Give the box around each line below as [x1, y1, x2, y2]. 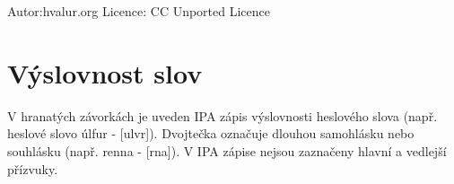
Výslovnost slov [7, 54, 203, 91]
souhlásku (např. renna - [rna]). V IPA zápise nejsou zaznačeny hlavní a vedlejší [7, 141, 447, 160]
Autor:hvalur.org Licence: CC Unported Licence [7, 2, 270, 20]
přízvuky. [7, 159, 58, 178]
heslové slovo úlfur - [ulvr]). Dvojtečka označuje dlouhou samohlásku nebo [7, 124, 415, 143]
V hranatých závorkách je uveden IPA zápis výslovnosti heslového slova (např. [7, 106, 438, 125]
